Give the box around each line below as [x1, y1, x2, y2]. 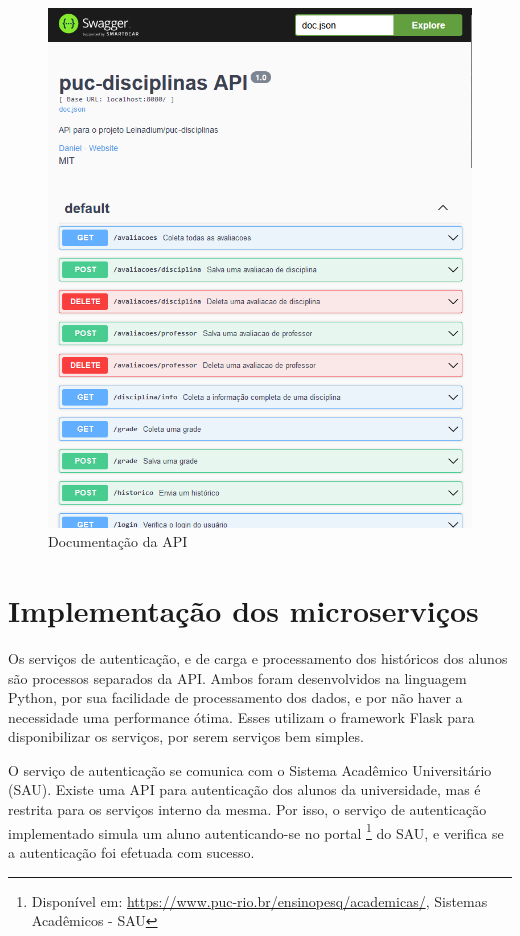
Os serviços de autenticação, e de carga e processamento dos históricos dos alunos [8, 647, 508, 668]
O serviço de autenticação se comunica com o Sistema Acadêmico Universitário [8, 759, 492, 780]
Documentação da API [48, 531, 188, 552]
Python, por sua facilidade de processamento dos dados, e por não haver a [8, 687, 463, 708]
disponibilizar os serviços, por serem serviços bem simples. [8, 726, 364, 747]
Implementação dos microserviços [8, 589, 479, 630]
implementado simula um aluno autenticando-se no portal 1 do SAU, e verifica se [8, 819, 504, 843]
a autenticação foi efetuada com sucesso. [8, 841, 255, 862]
